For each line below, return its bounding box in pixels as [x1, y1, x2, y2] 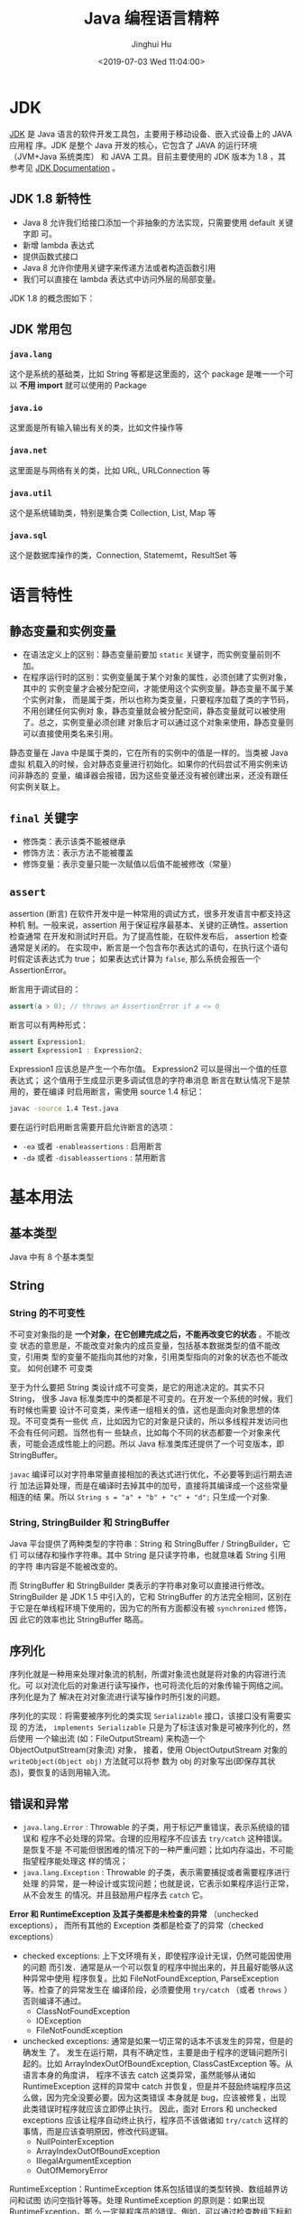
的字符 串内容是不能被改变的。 [9, 1561, 123, 1572]
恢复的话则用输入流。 [35, 1767, 115, 1778]
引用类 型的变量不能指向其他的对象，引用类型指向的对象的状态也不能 [24, 1351, 280, 1362]
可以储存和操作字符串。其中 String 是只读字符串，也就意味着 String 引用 [19, 1550, 287, 1561]
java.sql [9, 530, 48, 540]
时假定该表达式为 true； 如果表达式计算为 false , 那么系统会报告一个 [9, 954, 262, 964]
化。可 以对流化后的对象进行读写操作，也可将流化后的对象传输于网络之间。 [9, 1680, 289, 1691]
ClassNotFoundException [35, 2006, 131, 2017]
